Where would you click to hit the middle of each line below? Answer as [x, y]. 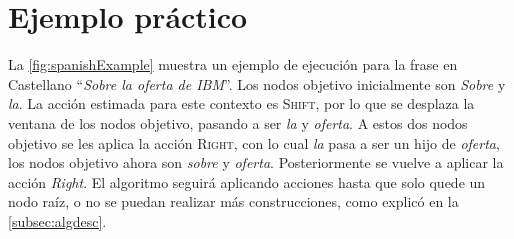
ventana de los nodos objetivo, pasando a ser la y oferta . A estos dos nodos [238, 122]
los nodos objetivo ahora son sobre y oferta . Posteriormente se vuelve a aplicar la [256, 162]
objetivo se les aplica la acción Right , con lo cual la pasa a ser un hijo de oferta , [254, 142]
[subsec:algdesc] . [57, 220]
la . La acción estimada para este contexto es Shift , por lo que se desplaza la [241, 103]
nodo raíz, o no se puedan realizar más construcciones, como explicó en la [233, 201]
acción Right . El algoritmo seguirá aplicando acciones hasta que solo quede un [247, 181]
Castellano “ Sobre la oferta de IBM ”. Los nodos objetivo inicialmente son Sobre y [257, 83]
